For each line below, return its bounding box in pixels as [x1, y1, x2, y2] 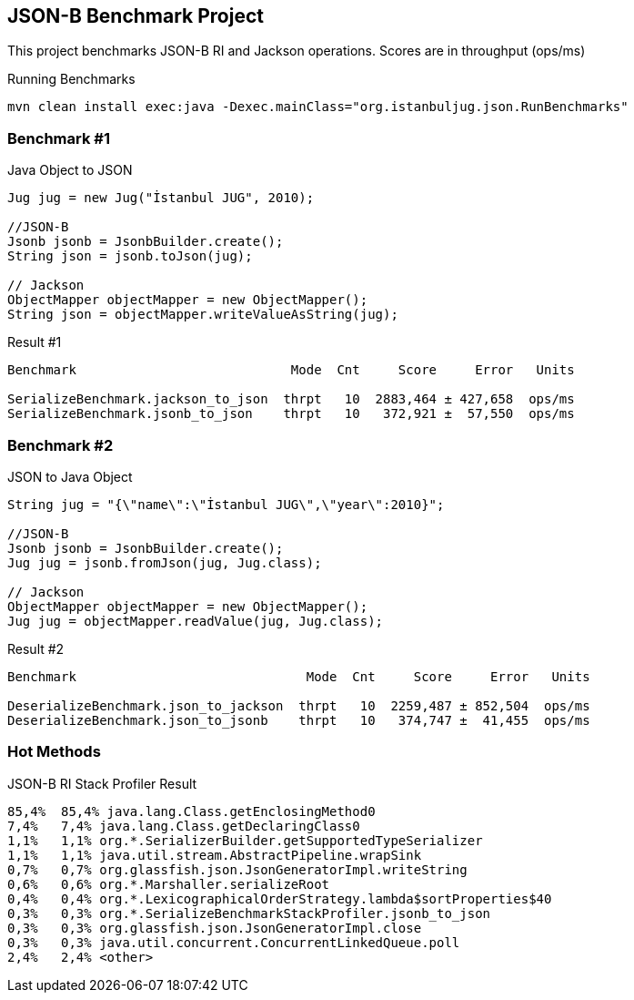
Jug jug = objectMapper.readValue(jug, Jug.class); [7, 613, 384, 628]
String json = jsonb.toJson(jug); [7, 249, 253, 264]
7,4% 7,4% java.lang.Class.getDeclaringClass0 [7, 818, 360, 833]
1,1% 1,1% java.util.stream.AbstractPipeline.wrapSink [7, 847, 422, 862]
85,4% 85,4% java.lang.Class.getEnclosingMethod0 [7, 803, 376, 819]
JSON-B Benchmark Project [7, 5, 264, 27]
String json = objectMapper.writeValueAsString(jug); [7, 307, 398, 322]
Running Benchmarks [7, 71, 136, 87]
